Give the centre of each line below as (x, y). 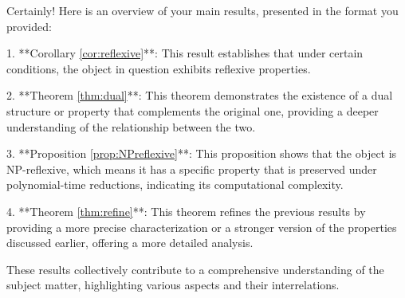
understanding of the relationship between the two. (131, 126)
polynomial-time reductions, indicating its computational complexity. (175, 184)
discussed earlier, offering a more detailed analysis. (130, 243)
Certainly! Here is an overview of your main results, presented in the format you (202, 10)
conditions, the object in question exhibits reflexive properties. (159, 68)
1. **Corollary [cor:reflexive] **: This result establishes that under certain (185, 53)
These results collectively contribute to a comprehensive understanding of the (195, 269)
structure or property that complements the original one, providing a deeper (193, 110)
